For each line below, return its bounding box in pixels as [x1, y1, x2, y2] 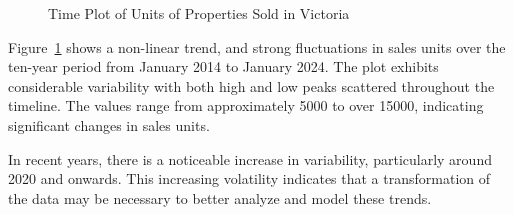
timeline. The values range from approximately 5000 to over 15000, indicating [8, 95, 484, 116]
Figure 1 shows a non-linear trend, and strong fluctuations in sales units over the [8, 36, 506, 57]
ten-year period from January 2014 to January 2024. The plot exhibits [8, 56, 439, 77]
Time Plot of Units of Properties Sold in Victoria [48, 3, 350, 23]
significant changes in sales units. [8, 114, 210, 135]
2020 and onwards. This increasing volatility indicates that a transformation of [8, 168, 491, 189]
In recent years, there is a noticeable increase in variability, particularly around [8, 148, 492, 169]
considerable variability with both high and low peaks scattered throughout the [8, 75, 495, 96]
